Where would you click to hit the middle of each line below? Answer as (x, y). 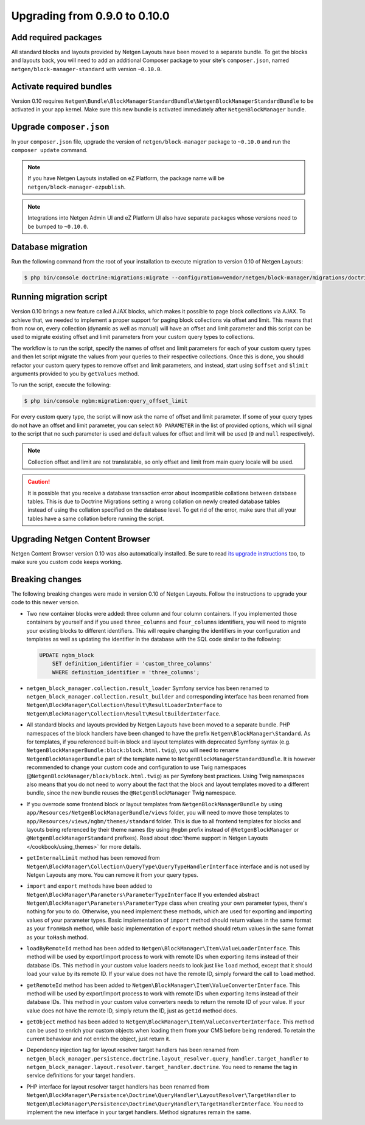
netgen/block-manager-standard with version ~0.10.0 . (87, 69)
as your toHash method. (57, 937)
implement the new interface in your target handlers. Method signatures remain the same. (139, 1112)
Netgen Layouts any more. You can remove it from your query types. (113, 875)
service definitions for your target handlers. (81, 1075)
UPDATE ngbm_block (67, 655)
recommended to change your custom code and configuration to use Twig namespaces (136, 767)
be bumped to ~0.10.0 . (58, 226)
